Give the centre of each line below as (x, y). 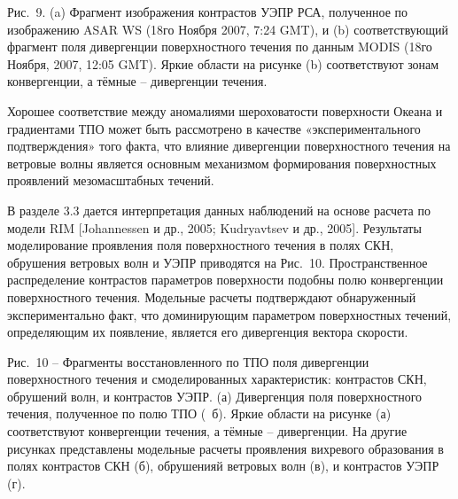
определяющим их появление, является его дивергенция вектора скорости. (208, 332)
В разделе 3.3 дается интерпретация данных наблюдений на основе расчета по (219, 210)
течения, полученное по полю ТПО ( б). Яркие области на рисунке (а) (199, 413)
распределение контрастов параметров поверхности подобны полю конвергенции (225, 280)
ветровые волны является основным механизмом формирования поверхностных (222, 163)
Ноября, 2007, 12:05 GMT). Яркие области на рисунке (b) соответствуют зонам (223, 63)
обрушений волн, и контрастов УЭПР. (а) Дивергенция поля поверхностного (215, 396)
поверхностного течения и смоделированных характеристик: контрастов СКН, (217, 379)
